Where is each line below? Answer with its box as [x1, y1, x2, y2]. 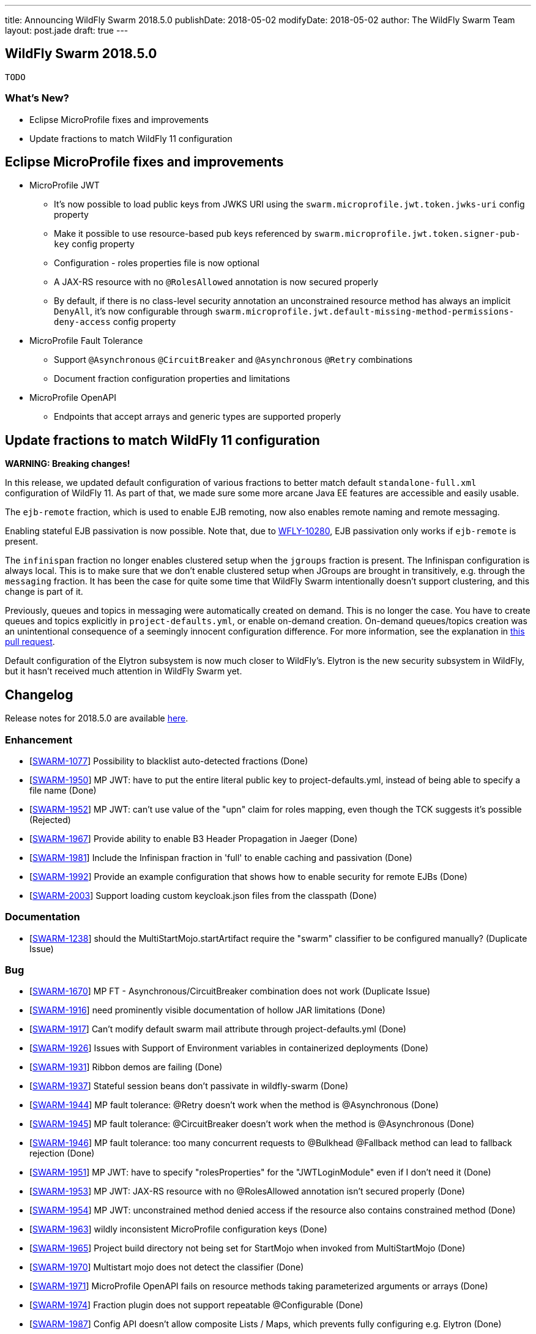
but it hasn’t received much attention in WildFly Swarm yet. [5, 666, 242, 677]
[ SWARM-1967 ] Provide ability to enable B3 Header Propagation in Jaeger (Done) [29, 833, 358, 844]
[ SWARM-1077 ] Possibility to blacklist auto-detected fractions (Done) [29, 755, 308, 766]
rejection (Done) [29, 1148, 95, 1159]
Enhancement [5, 733, 73, 746]
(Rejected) [29, 814, 71, 825]
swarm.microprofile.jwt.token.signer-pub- [314, 229, 521, 239]
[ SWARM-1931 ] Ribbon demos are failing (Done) [29, 1062, 223, 1073]
